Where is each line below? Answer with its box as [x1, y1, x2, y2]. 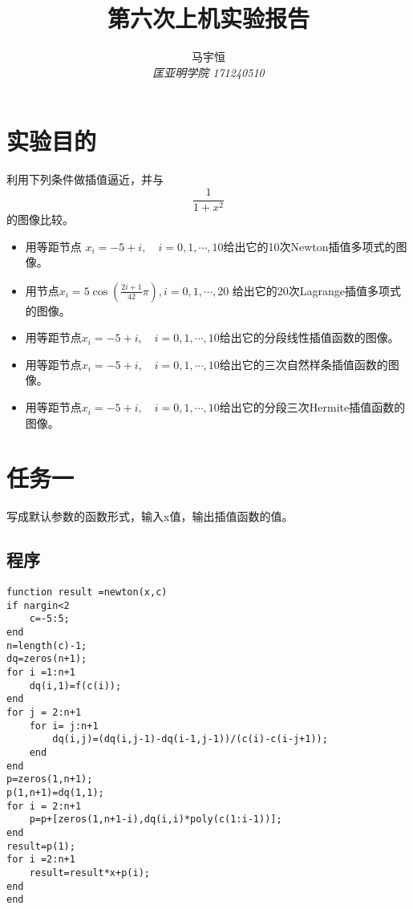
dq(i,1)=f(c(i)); [29, 680, 122, 692]
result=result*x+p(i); [29, 866, 150, 879]
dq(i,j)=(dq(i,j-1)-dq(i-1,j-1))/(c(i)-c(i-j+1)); [52, 733, 328, 745]
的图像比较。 [6, 210, 74, 227]
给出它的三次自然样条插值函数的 [219, 355, 388, 372]
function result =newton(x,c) [6, 586, 168, 599]
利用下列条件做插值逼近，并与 [6, 171, 164, 188]
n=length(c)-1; [6, 639, 87, 651]
